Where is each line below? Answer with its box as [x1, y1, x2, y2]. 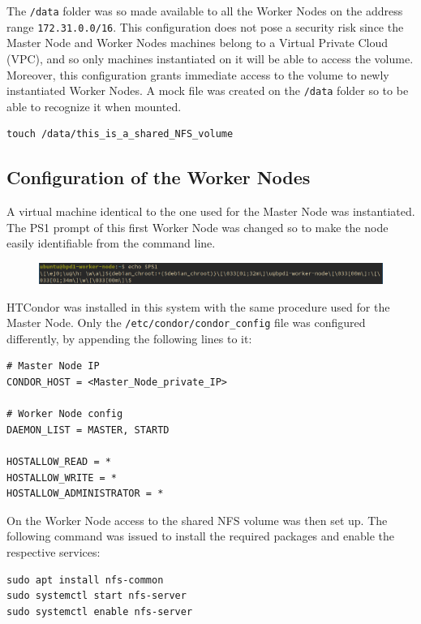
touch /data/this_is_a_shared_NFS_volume [6, 128, 234, 140]
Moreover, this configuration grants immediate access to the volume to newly [6, 66, 389, 83]
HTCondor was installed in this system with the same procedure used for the [6, 298, 390, 315]
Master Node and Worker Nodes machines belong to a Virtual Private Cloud [6, 34, 389, 51]
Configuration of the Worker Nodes [6, 165, 311, 190]
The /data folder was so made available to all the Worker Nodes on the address [6, 2, 403, 19]
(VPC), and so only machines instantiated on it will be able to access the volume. [6, 49, 414, 67]
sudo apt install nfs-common [6, 574, 164, 586]
